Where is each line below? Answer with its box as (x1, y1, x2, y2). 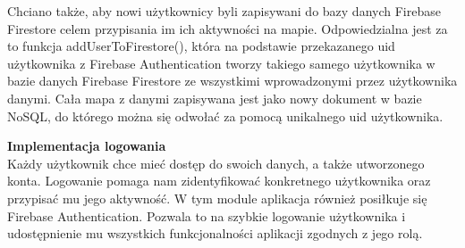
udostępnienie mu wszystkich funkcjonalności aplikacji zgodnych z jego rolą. (7, 224, 423, 243)
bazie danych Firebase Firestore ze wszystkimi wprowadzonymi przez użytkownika (7, 71, 458, 90)
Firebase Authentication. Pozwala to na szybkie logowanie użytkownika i (7, 206, 406, 225)
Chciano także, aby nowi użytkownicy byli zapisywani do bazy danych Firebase (7, 2, 441, 20)
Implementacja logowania (7, 136, 166, 155)
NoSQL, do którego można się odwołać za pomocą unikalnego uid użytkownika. (7, 106, 444, 125)
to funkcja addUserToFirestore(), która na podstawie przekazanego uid (7, 37, 395, 55)
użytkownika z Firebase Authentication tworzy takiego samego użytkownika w (7, 54, 435, 72)
